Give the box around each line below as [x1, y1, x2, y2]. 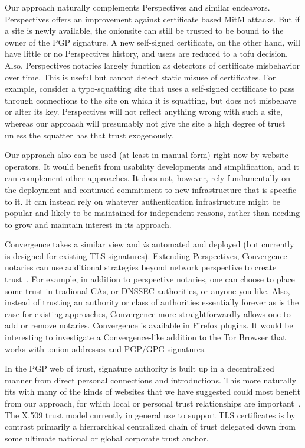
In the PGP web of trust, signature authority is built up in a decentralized [5, 362, 274, 375]
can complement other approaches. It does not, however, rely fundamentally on [5, 172, 291, 184]
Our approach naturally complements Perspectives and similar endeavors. [5, 1, 270, 13]
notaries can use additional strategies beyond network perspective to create [5, 261, 277, 273]
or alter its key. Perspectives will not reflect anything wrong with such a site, [5, 105, 283, 118]
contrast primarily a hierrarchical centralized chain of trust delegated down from [5, 420, 296, 433]
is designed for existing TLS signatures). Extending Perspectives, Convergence [5, 249, 287, 262]
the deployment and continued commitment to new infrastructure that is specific [5, 183, 297, 195]
